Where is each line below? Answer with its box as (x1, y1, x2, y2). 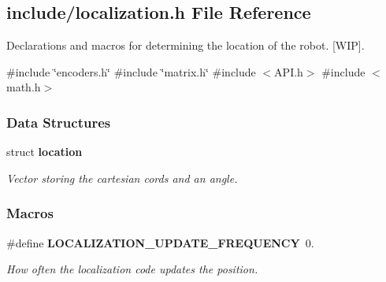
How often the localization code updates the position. (6, 261, 258, 277)
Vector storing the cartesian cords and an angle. (6, 169, 238, 186)
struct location (6, 143, 83, 160)
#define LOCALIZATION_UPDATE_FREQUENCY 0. (6, 234, 314, 250)
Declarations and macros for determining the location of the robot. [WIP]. (6, 37, 365, 54)
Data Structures (6, 112, 111, 132)
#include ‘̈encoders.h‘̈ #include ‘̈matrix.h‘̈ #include (6, 63, 256, 80)
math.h (6, 79, 41, 95)
